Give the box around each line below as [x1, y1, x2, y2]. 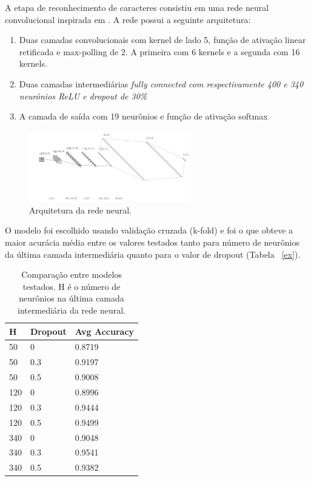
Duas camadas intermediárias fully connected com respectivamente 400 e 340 [19, 77, 304, 90]
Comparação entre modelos [21, 268, 122, 281]
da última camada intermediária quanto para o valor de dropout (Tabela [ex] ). [5, 247, 301, 260]
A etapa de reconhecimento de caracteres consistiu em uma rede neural [5, 1, 269, 13]
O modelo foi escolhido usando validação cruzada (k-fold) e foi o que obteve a [5, 224, 293, 237]
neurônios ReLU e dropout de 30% [19, 89, 147, 102]
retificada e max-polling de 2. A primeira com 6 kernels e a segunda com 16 [19, 45, 300, 58]
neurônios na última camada [19, 292, 124, 304]
